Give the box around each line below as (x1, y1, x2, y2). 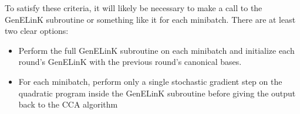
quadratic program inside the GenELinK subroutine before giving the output (18, 87, 296, 99)
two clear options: (5, 25, 69, 37)
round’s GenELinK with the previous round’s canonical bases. (18, 56, 242, 68)
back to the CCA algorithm (18, 98, 118, 110)
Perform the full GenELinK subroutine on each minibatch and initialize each (18, 44, 295, 56)
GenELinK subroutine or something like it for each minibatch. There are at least (5, 13, 296, 25)
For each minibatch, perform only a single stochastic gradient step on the (18, 75, 282, 87)
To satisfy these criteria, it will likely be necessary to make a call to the (5, 2, 262, 13)
